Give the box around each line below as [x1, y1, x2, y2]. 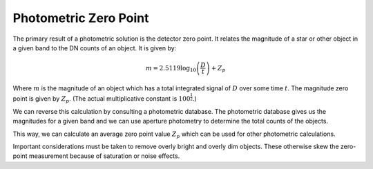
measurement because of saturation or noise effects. [28, 152, 180, 160]
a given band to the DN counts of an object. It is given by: [12, 43, 177, 52]
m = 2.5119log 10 [145, 64, 197, 74]
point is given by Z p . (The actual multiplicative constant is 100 [12, 95, 191, 105]
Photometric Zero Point [12, 10, 149, 26]
